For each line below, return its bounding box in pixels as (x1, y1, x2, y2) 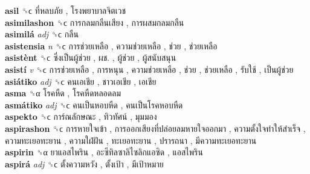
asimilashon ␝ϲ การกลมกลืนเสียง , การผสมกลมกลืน (5, 16, 184, 28)
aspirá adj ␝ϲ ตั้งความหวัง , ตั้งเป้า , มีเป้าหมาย (5, 157, 164, 170)
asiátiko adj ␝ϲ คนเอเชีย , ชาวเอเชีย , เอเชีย (5, 75, 157, 87)
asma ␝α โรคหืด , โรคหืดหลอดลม (5, 87, 121, 99)
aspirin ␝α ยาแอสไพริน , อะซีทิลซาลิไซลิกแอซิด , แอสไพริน (5, 146, 203, 158)
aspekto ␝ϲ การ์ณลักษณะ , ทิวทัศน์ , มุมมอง (5, 110, 157, 123)
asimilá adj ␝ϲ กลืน (5, 28, 79, 40)
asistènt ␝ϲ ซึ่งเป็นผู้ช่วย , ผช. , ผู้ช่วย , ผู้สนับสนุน (5, 51, 176, 64)
